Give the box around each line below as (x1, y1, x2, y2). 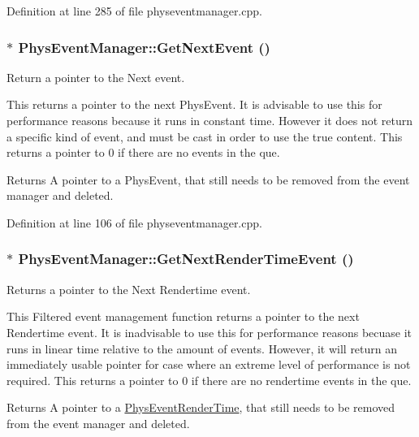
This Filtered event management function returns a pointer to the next (6, 308, 360, 325)
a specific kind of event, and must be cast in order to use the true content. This (6, 128, 403, 145)
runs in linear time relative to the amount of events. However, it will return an (6, 340, 398, 357)
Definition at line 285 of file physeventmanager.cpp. (6, 2, 262, 19)
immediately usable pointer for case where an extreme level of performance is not (6, 356, 411, 373)
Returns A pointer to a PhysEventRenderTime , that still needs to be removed (6, 399, 395, 416)
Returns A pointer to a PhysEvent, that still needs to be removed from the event (6, 171, 410, 188)
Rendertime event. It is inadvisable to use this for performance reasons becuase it (6, 323, 413, 340)
